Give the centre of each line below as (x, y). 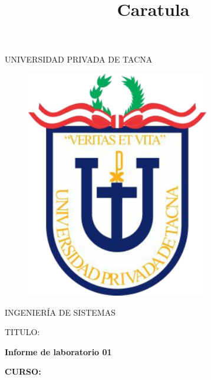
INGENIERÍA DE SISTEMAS (60, 312)
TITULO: (22, 332)
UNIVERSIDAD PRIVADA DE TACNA (79, 59)
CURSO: (23, 371)
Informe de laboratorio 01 (58, 351)
